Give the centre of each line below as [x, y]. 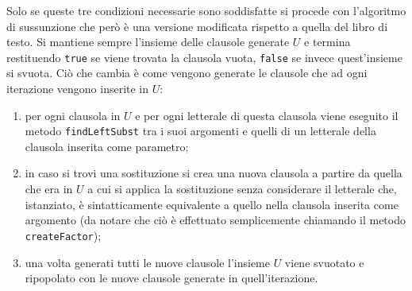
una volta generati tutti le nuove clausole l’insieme [147, 262]
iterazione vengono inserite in [78, 89]
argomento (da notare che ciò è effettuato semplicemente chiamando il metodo [215, 220]
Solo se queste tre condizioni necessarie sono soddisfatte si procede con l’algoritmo [206, 10]
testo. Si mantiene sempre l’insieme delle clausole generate [148, 42]
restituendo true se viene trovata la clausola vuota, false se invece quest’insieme [204, 57]
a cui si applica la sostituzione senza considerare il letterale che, [242, 189]
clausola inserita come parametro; [107, 146]
